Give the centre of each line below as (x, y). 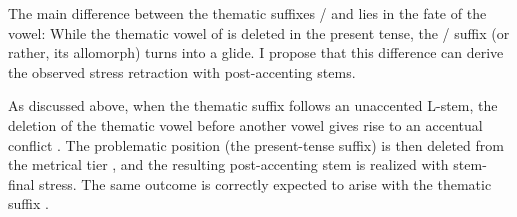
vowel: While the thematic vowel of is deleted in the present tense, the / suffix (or (259, 32)
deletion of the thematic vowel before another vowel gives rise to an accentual (245, 124)
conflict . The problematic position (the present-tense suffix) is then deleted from (256, 144)
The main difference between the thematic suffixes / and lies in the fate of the (247, 13)
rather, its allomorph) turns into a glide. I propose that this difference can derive (256, 52)
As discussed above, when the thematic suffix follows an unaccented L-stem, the (253, 105)
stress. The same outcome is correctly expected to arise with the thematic (265, 183)
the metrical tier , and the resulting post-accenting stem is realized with (228, 164)
